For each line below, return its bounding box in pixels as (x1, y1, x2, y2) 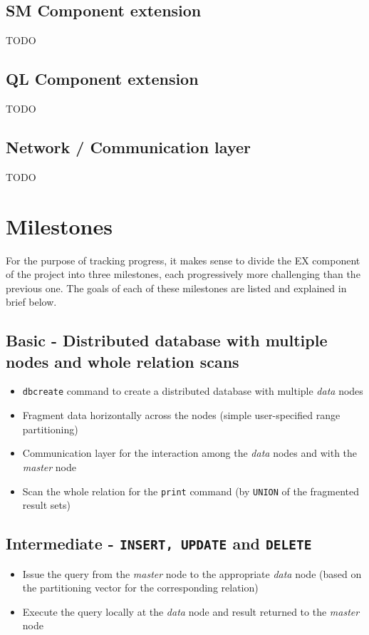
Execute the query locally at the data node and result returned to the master (22, 604, 360, 619)
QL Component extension (6, 68, 199, 90)
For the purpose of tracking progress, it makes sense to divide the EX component (6, 252, 360, 267)
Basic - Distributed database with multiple (6, 329, 328, 351)
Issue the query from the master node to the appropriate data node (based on (22, 566, 362, 581)
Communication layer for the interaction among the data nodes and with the (22, 445, 358, 460)
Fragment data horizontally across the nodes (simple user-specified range (22, 408, 341, 423)
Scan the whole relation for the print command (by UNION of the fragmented (22, 483, 360, 498)
